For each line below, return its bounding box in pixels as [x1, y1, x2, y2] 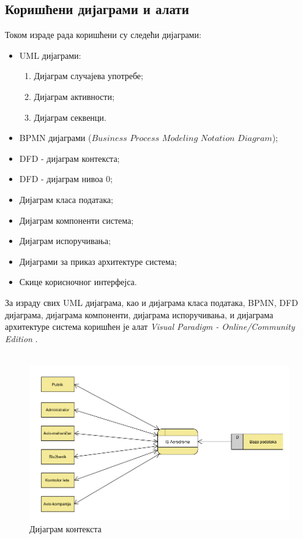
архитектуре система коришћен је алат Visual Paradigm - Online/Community [5, 320, 295, 333]
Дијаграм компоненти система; [19, 213, 134, 226]
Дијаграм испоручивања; [19, 234, 111, 247]
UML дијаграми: [19, 48, 81, 61]
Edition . [5, 332, 38, 345]
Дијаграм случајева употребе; [34, 69, 143, 82]
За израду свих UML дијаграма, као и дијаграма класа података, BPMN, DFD [5, 296, 298, 308]
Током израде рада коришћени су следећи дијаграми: [5, 28, 201, 41]
